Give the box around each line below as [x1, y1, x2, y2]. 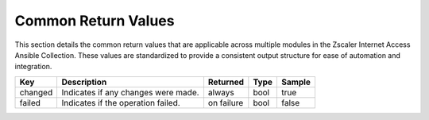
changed [19, 87, 53, 98]
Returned [207, 76, 245, 87]
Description [61, 76, 107, 87]
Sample [281, 76, 311, 87]
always [207, 87, 234, 98]
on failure [207, 97, 244, 108]
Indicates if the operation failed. [61, 97, 180, 108]
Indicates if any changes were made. [61, 87, 199, 98]
